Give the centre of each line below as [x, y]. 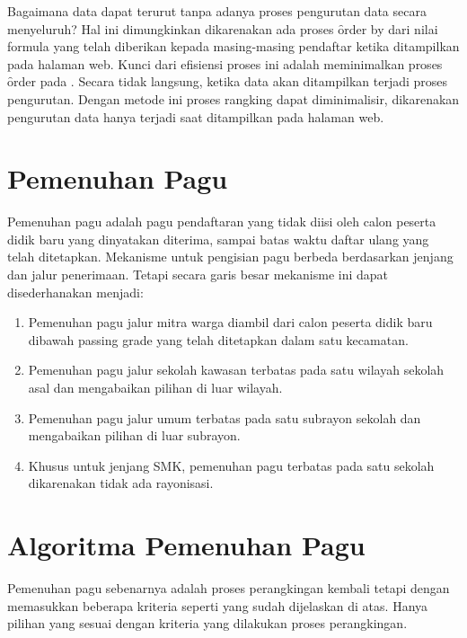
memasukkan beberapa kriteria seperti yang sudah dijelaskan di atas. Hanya [218, 605]
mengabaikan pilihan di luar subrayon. [134, 435]
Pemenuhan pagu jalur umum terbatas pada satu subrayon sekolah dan [225, 417]
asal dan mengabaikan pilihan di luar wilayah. [155, 388]
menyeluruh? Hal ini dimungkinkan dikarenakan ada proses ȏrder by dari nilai [223, 28]
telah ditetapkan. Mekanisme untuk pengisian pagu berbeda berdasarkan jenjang [230, 257]
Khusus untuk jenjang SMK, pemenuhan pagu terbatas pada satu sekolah [231, 465]
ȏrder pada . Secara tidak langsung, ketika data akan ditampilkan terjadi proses [228, 81]
